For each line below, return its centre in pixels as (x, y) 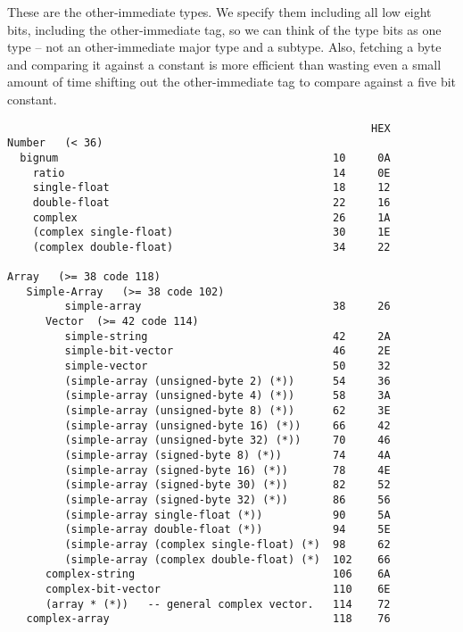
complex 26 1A (211, 217)
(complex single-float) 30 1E (211, 233)
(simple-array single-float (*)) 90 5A (227, 515)
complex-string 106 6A (218, 574)
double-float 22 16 (211, 202)
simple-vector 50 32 (227, 366)
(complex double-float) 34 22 (211, 247)
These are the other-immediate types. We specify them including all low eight (219, 12)
